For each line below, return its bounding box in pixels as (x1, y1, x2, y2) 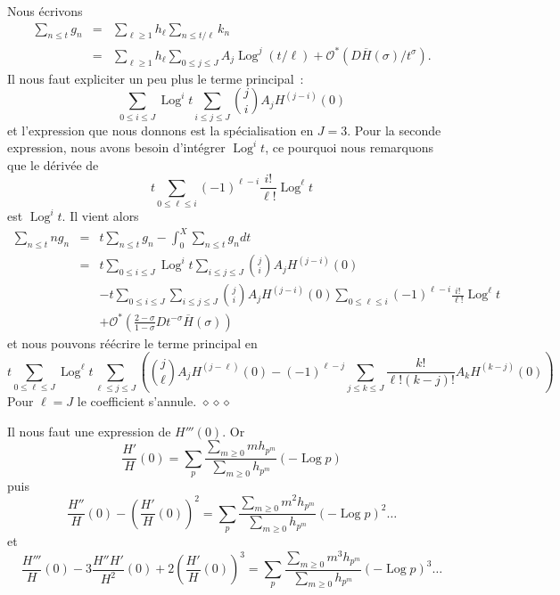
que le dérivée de (7, 155, 99, 174)
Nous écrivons (7, 2, 83, 20)
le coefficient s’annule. (77, 392, 197, 411)
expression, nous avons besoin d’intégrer (7, 138, 226, 157)
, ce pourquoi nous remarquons (265, 138, 434, 157)
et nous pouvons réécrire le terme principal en (7, 333, 258, 352)
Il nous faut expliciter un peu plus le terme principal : (7, 69, 304, 87)
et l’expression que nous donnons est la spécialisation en (7, 120, 314, 139)
